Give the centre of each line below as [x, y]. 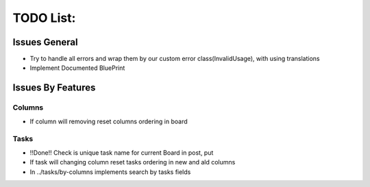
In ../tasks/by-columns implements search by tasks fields [110, 172]
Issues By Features [54, 88]
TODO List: [44, 18]
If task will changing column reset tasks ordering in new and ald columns [133, 162]
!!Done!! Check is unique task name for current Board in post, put [122, 152]
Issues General [45, 42]
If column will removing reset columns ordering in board [109, 121]
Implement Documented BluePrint [77, 68]
